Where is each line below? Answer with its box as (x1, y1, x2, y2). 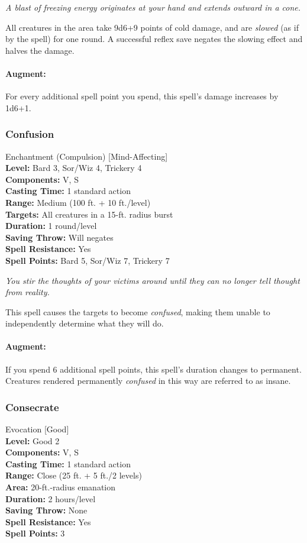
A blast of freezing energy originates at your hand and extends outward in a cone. (5, 1, 301, 13)
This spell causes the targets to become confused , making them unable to (5, 305, 270, 318)
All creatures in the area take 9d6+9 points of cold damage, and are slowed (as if (5, 21, 299, 33)
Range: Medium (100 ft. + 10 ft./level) (5, 196, 151, 208)
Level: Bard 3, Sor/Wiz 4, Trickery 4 (5, 161, 142, 174)
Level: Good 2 (5, 434, 60, 447)
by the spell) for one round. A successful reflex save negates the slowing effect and (5, 33, 303, 45)
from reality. (5, 286, 50, 298)
